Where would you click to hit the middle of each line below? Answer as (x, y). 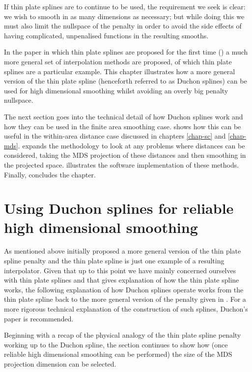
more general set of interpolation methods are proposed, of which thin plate (118, 61)
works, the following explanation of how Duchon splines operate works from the (124, 289)
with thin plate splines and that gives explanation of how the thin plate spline (122, 280)
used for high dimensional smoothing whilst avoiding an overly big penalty (116, 90)
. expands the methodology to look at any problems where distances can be (131, 145)
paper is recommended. (39, 318)
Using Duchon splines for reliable (119, 208)
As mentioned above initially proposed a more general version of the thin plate (123, 251)
